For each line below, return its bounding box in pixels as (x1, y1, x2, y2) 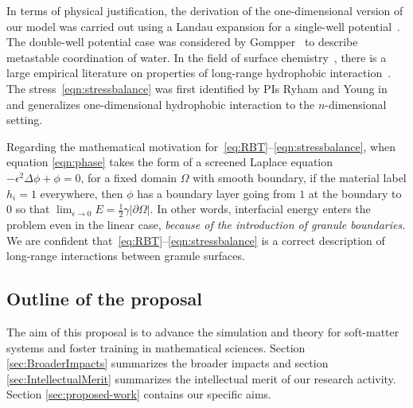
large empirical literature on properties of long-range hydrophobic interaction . (6, 64, 392, 81)
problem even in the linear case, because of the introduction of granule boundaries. (6, 216, 406, 232)
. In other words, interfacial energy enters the (150, 200, 371, 217)
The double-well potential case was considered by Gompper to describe (6, 33, 358, 50)
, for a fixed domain (80, 169, 177, 185)
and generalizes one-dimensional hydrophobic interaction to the (6, 95, 315, 112)
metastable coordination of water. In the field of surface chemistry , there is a (6, 49, 387, 65)
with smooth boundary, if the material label (193, 169, 407, 185)
